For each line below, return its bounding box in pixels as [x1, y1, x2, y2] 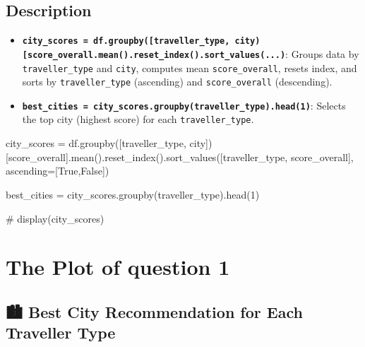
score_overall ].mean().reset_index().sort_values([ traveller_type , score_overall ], [8, 149, 354, 164]
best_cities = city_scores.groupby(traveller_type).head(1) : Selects [22, 98, 346, 112]
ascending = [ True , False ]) [6, 163, 109, 178]
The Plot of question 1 [6, 252, 230, 281]
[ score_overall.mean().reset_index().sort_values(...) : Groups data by [22, 46, 359, 61]
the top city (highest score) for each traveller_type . [22, 112, 254, 127]
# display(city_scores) [6, 211, 104, 225]
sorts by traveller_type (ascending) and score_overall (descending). [22, 74, 333, 89]
